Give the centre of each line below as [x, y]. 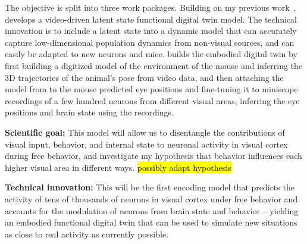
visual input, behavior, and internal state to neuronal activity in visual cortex [146, 144]
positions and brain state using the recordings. [90, 112]
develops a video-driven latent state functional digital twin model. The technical [151, 19]
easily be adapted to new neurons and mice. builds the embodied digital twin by [151, 54]
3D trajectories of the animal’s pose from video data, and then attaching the [144, 77]
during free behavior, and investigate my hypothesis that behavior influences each [153, 156]
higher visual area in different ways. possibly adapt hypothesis [118, 167]
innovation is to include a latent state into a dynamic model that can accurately [151, 31]
